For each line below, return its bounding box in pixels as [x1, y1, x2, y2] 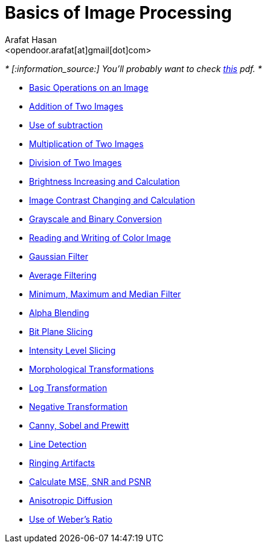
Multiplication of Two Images [29, 138, 144, 149]
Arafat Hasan [5, 34, 57, 45]
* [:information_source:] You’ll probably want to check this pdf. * [5, 63, 262, 74]
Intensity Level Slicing [29, 345, 116, 355]
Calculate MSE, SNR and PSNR [29, 476, 152, 487]
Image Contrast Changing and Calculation [29, 194, 195, 205]
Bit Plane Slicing [29, 326, 93, 337]
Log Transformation [29, 382, 108, 393]
